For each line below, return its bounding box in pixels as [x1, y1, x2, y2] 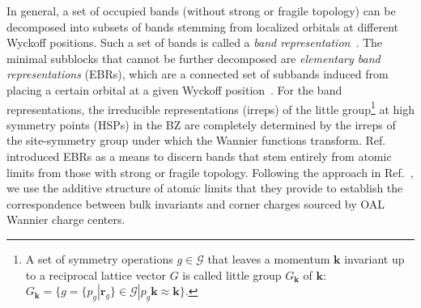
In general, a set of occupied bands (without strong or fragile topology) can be [6, 2, 396, 19]
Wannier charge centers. [6, 211, 125, 228]
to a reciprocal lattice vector [25, 266, 166, 283]
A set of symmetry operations [25, 250, 173, 267]
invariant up [344, 250, 405, 267]
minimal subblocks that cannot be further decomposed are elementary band [6, 49, 381, 66]
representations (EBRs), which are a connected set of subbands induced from [6, 65, 389, 82]
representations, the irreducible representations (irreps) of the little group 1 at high [6, 98, 415, 117]
